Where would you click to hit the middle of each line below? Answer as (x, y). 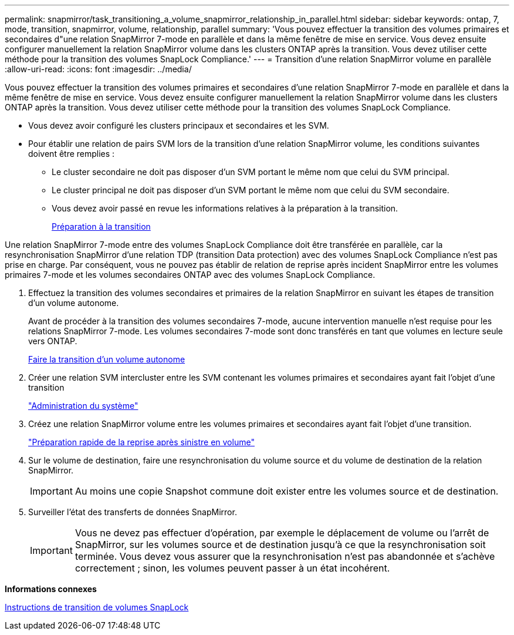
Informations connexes (51, 589)
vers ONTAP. (53, 341)
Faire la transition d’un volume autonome (107, 359)
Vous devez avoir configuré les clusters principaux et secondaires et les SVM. (179, 125)
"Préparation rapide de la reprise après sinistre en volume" (141, 442)
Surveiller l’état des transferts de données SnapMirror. (133, 512)
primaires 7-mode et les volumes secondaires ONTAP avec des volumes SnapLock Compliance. (190, 275)
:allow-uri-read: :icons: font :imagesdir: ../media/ (98, 69)
